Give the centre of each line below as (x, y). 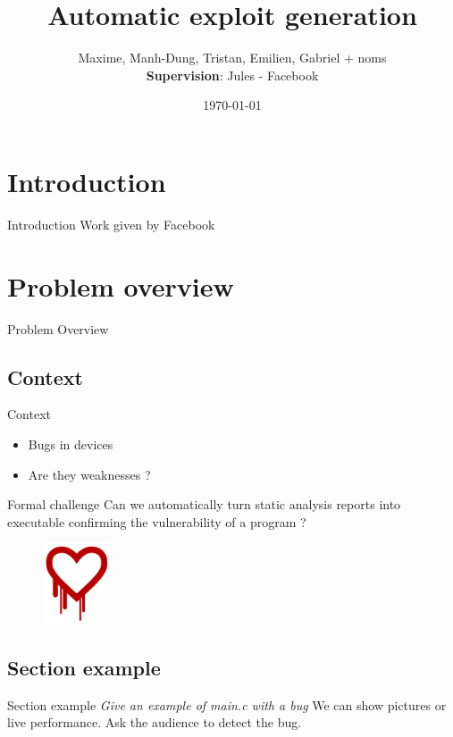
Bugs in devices (71, 444)
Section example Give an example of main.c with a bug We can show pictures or (227, 704)
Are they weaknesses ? (89, 474)
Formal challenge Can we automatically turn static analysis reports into (204, 504)
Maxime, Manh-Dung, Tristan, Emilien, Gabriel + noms (232, 58)
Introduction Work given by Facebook (111, 224)
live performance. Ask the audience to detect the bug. (155, 722)
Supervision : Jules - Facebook (232, 75)
